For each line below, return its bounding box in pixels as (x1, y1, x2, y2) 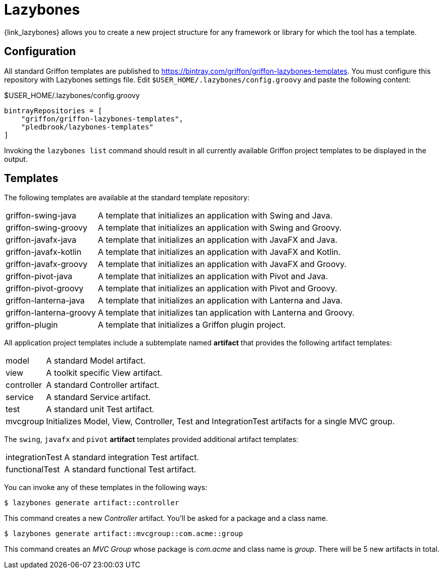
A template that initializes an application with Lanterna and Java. (98, 295, 343, 306)
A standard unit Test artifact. (46, 404, 154, 415)
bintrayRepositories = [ (4, 106, 102, 115)
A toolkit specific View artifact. (46, 368, 163, 378)
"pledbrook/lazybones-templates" (21, 122, 154, 131)
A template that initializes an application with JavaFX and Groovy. (98, 259, 347, 270)
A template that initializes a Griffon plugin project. (98, 320, 286, 330)
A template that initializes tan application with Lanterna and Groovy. (98, 307, 355, 318)
